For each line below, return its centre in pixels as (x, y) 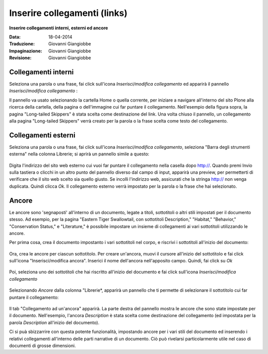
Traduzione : (22, 44)
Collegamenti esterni (42, 135)
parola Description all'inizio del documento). (54, 322)
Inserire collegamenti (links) (68, 13)
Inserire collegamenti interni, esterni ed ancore (59, 28)
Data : (15, 37)
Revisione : (20, 58)
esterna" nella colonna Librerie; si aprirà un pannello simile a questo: (79, 154)
